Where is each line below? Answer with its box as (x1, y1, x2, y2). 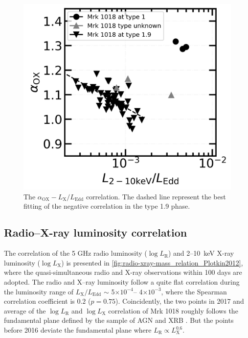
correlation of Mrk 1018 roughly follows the (108, 305, 238, 315)
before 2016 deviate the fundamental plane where (4, 325, 152, 335)
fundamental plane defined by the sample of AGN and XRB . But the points (4, 315, 234, 325)
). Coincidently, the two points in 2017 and (115, 296, 244, 306)
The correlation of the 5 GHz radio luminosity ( (4, 248, 147, 258)
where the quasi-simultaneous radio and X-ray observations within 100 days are (4, 267, 242, 277)
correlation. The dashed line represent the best (86, 191, 226, 201)
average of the (4, 305, 46, 315)
